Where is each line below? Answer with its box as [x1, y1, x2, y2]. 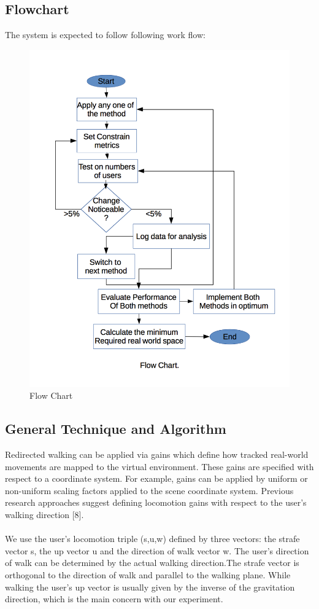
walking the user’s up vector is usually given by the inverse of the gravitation [5, 580, 295, 593]
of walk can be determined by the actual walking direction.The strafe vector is [5, 556, 299, 569]
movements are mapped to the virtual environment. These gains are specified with [5, 460, 314, 473]
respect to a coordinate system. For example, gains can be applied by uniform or [5, 472, 308, 485]
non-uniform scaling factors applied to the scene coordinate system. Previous [5, 484, 294, 497]
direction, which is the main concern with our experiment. [5, 592, 223, 605]
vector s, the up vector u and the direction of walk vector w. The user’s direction [5, 544, 309, 557]
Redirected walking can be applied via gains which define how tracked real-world [5, 448, 309, 461]
